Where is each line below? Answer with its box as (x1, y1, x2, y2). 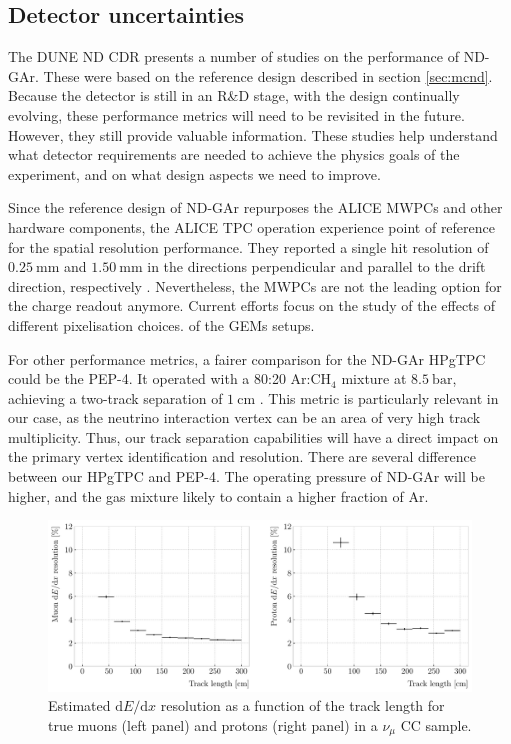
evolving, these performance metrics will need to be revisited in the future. (8, 104, 465, 125)
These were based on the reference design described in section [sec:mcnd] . (43, 65, 493, 86)
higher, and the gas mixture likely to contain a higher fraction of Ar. (8, 485, 429, 506)
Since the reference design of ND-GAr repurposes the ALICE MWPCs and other (8, 197, 503, 218)
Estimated (48, 695, 111, 716)
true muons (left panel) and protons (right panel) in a (48, 714, 378, 735)
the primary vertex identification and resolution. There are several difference (8, 446, 476, 467)
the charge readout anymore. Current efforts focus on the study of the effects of (8, 295, 496, 316)
